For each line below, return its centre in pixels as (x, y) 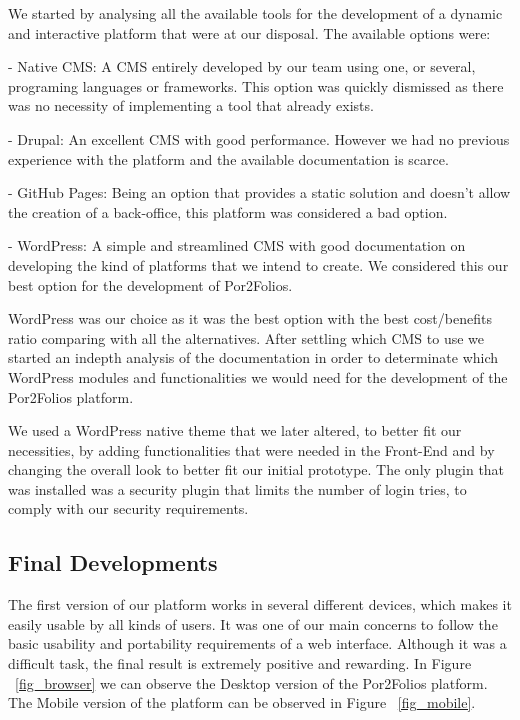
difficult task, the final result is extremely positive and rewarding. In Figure (240, 663)
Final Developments (113, 562)
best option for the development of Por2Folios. (150, 284)
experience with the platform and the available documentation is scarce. (228, 158)
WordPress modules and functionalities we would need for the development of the (258, 376)
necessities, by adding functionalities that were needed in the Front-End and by (251, 449)
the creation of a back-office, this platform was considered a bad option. (228, 211)
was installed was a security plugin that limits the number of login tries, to (237, 488)
